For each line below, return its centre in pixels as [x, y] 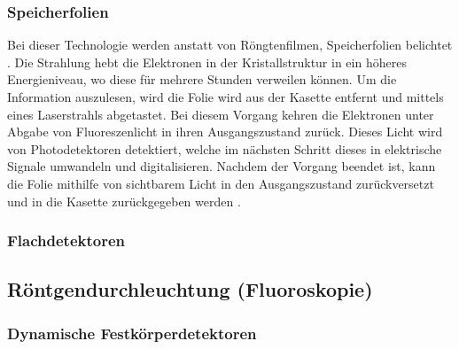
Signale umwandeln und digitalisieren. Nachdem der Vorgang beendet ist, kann [222, 166]
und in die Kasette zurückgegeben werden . [124, 201]
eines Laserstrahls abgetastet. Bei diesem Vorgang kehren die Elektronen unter [221, 114]
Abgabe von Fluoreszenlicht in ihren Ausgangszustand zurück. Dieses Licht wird [225, 132]
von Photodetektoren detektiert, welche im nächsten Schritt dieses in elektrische [225, 148]
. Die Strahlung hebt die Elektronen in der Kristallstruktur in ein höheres [207, 62]
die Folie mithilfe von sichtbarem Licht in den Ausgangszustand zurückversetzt [221, 183]
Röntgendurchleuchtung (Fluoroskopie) [190, 289]
